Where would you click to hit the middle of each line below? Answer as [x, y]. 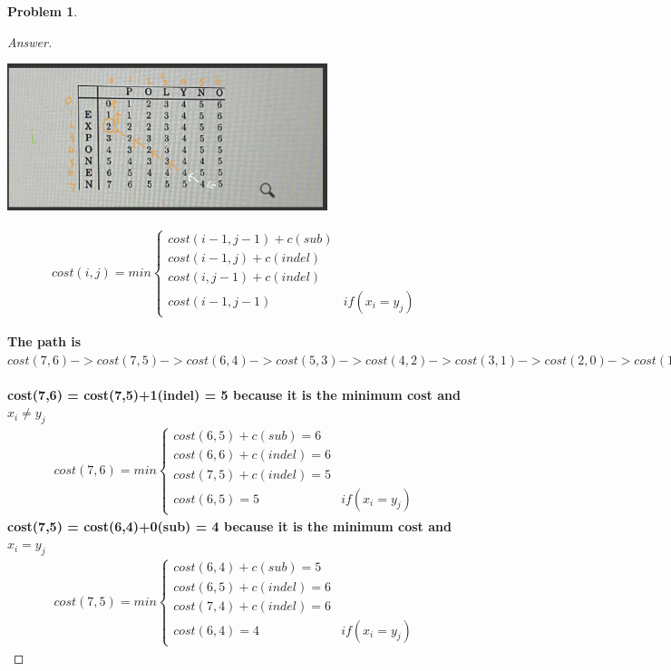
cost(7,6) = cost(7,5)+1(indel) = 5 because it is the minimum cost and [234, 394]
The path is [44, 341]
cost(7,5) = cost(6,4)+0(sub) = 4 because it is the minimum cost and [229, 525]
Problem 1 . [43, 11]
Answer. [30, 41]
